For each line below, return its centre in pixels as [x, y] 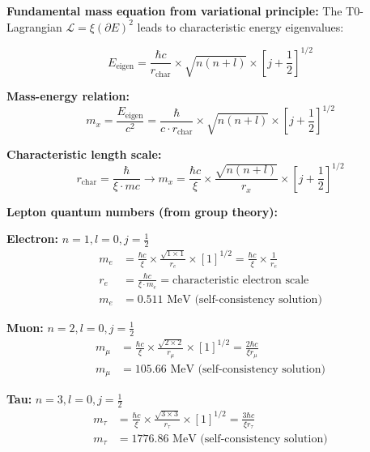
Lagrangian [34, 26]
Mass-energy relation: [68, 96]
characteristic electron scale [241, 280]
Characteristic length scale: [84, 154]
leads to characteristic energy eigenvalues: [240, 26]
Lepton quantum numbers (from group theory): [142, 211]
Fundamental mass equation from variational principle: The [174, 11]
